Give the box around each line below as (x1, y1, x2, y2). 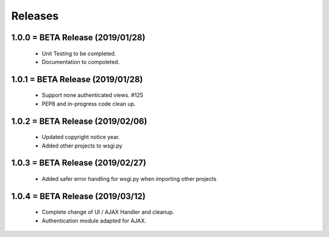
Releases (11, 9, 59, 23)
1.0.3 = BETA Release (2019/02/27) (11, 158, 146, 168)
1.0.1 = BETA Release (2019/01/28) (11, 74, 143, 85)
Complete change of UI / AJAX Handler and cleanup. (41, 208, 174, 216)
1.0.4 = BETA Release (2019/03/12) (11, 191, 146, 201)
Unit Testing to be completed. (41, 49, 116, 57)
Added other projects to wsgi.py (41, 142, 123, 149)
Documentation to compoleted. (41, 58, 120, 65)
